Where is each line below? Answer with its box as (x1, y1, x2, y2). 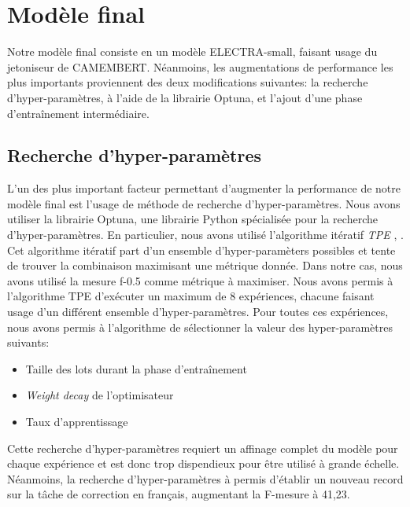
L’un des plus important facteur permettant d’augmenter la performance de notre (7, 180, 401, 197)
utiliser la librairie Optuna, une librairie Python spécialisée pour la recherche (7, 211, 378, 227)
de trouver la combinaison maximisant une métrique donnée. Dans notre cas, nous (7, 257, 403, 274)
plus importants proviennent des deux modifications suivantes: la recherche (7, 74, 368, 90)
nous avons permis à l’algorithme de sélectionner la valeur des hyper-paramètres (7, 318, 393, 335)
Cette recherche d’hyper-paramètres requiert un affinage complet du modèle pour (7, 439, 398, 456)
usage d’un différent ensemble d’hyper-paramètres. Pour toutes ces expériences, (7, 303, 389, 320)
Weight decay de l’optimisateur (25, 387, 174, 403)
